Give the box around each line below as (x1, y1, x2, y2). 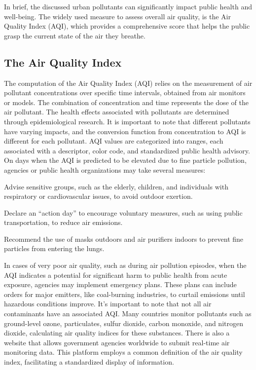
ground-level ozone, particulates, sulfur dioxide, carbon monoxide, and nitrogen (4, 318, 243, 328)
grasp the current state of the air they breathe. (4, 30, 146, 40)
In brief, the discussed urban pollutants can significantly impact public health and (4, 1, 252, 11)
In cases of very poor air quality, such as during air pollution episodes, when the (4, 260, 247, 270)
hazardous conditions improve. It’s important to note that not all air (4, 298, 212, 309)
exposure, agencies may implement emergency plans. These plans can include (4, 279, 237, 290)
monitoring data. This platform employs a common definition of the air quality (4, 347, 243, 357)
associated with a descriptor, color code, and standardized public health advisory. (4, 145, 250, 155)
